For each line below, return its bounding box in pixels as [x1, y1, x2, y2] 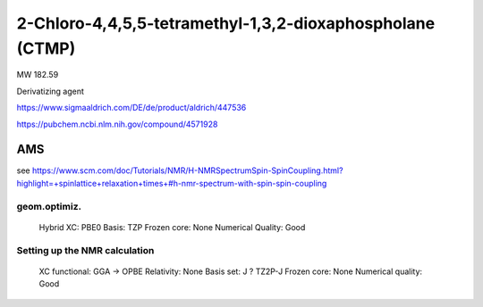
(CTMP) [16, 38, 76, 58]
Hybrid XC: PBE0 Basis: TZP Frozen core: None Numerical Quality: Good [38, 221, 306, 232]
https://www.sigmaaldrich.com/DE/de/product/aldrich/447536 [16, 103, 247, 113]
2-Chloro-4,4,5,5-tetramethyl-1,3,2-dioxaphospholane [16, 13, 436, 33]
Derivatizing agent [16, 86, 85, 96]
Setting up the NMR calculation [16, 244, 155, 256]
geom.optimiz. [16, 200, 82, 212]
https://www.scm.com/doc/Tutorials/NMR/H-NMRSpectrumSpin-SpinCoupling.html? [31, 165, 343, 176]
